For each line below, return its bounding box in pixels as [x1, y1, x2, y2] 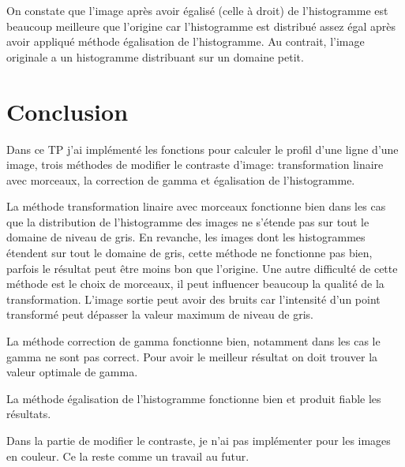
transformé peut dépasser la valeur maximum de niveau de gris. [6, 306, 313, 323]
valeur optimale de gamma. [6, 364, 138, 380]
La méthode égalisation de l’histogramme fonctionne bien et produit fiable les [6, 390, 381, 406]
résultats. [6, 405, 51, 422]
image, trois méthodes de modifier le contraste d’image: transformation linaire [6, 156, 384, 173]
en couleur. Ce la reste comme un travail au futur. [6, 447, 249, 464]
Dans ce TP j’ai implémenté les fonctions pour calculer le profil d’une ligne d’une [6, 140, 399, 157]
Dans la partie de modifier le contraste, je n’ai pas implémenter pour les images [6, 432, 391, 448]
